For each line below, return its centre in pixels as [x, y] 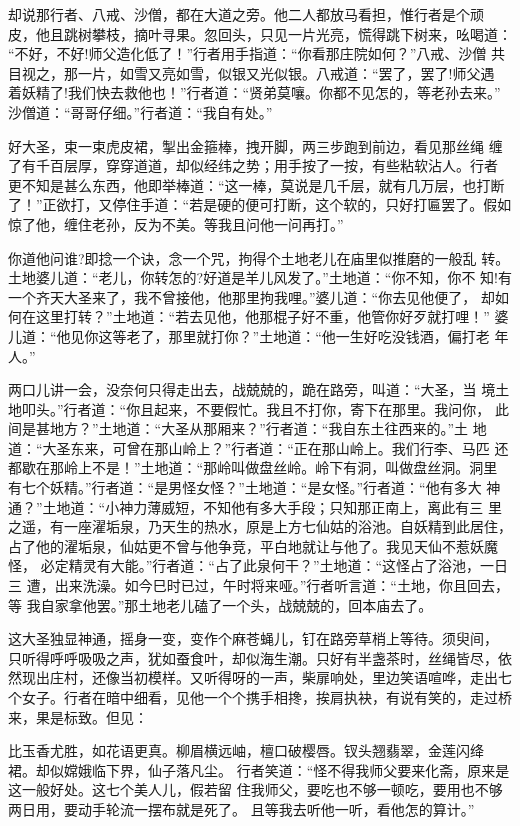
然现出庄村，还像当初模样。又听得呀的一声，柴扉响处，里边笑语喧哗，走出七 [260, 677]
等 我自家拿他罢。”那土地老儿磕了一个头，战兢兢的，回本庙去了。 [220, 604]
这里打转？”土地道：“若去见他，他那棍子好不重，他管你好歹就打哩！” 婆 [272, 316]
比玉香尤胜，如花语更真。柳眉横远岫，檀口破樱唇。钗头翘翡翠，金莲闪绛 [246, 750]
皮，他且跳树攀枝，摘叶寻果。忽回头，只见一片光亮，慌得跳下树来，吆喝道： [260, 33]
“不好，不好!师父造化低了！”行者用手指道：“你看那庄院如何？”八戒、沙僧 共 [256, 53]
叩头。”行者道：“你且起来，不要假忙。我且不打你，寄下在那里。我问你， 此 [265, 408]
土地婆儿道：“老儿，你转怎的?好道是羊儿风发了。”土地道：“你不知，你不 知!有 [260, 277]
